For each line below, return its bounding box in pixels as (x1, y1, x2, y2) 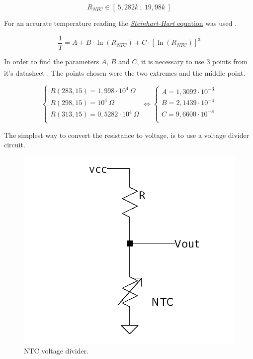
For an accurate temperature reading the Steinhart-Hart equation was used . (4, 18, 237, 28)
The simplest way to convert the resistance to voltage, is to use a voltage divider (4, 129, 250, 140)
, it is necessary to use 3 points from (137, 56, 248, 66)
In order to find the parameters (4, 56, 99, 66)
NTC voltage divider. (24, 345, 88, 356)
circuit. (4, 139, 25, 150)
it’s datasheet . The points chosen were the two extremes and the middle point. (4, 67, 246, 78)
